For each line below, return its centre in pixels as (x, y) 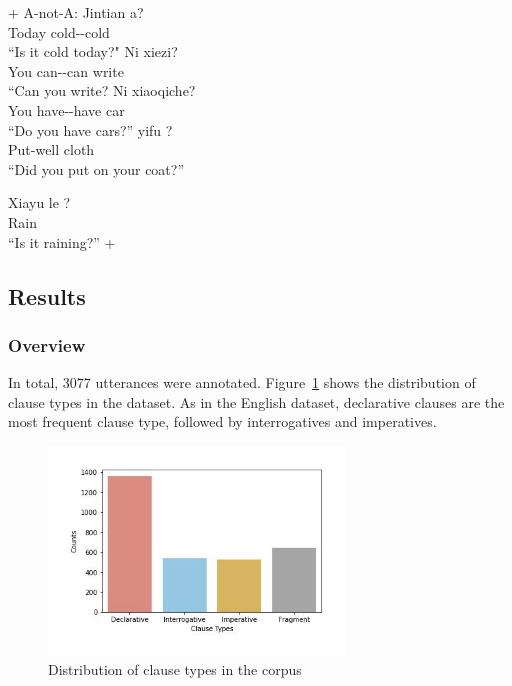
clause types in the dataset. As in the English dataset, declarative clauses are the (256, 401)
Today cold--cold (59, 31)
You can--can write (66, 70)
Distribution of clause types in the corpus (175, 669)
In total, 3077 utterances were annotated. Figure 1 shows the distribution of (242, 382)
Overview (47, 344)
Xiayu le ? (39, 202)
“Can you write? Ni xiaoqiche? (102, 90)
